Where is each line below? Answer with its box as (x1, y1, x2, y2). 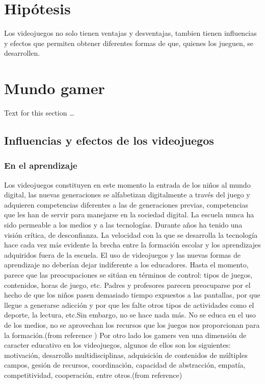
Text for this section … (4, 107, 74, 118)
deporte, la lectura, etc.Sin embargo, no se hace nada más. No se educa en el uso (4, 309, 256, 320)
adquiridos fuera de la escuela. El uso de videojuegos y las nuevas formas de (4, 249, 241, 260)
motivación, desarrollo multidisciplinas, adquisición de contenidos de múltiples (4, 349, 248, 360)
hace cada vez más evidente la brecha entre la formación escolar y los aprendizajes (4, 239, 261, 250)
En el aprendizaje (4, 159, 77, 172)
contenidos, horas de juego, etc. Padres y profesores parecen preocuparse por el (4, 279, 251, 290)
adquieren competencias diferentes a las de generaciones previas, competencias (4, 199, 248, 210)
